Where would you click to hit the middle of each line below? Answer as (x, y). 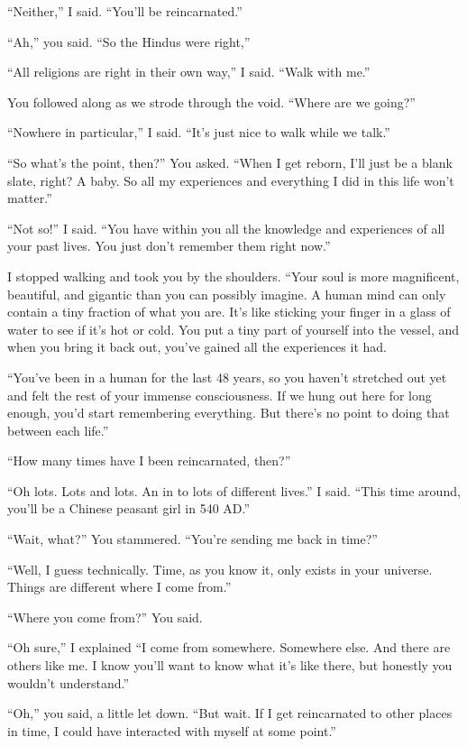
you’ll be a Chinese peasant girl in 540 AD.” (129, 508)
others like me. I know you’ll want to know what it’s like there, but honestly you (230, 665)
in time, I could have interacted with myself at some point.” (172, 730)
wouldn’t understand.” (69, 682)
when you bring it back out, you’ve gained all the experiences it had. (197, 347)
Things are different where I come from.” (119, 587)
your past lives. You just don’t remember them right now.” (169, 246)
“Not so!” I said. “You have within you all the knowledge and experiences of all (226, 228)
